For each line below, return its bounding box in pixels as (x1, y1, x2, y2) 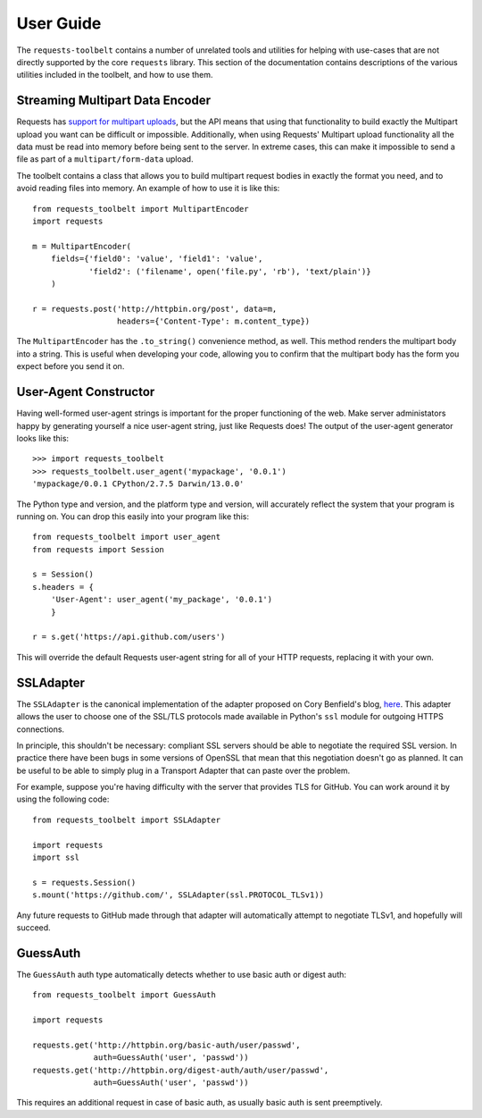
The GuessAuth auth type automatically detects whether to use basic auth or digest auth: (16, 969, 347, 979)
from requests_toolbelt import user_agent (32, 532, 221, 542)
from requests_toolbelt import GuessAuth (32, 990, 216, 1000)
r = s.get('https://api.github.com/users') (32, 632, 226, 643)
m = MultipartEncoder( (32, 241, 132, 251)
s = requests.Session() (32, 877, 137, 887)
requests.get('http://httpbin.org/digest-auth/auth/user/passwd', (32, 1064, 329, 1075)
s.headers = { (32, 582, 94, 592)
